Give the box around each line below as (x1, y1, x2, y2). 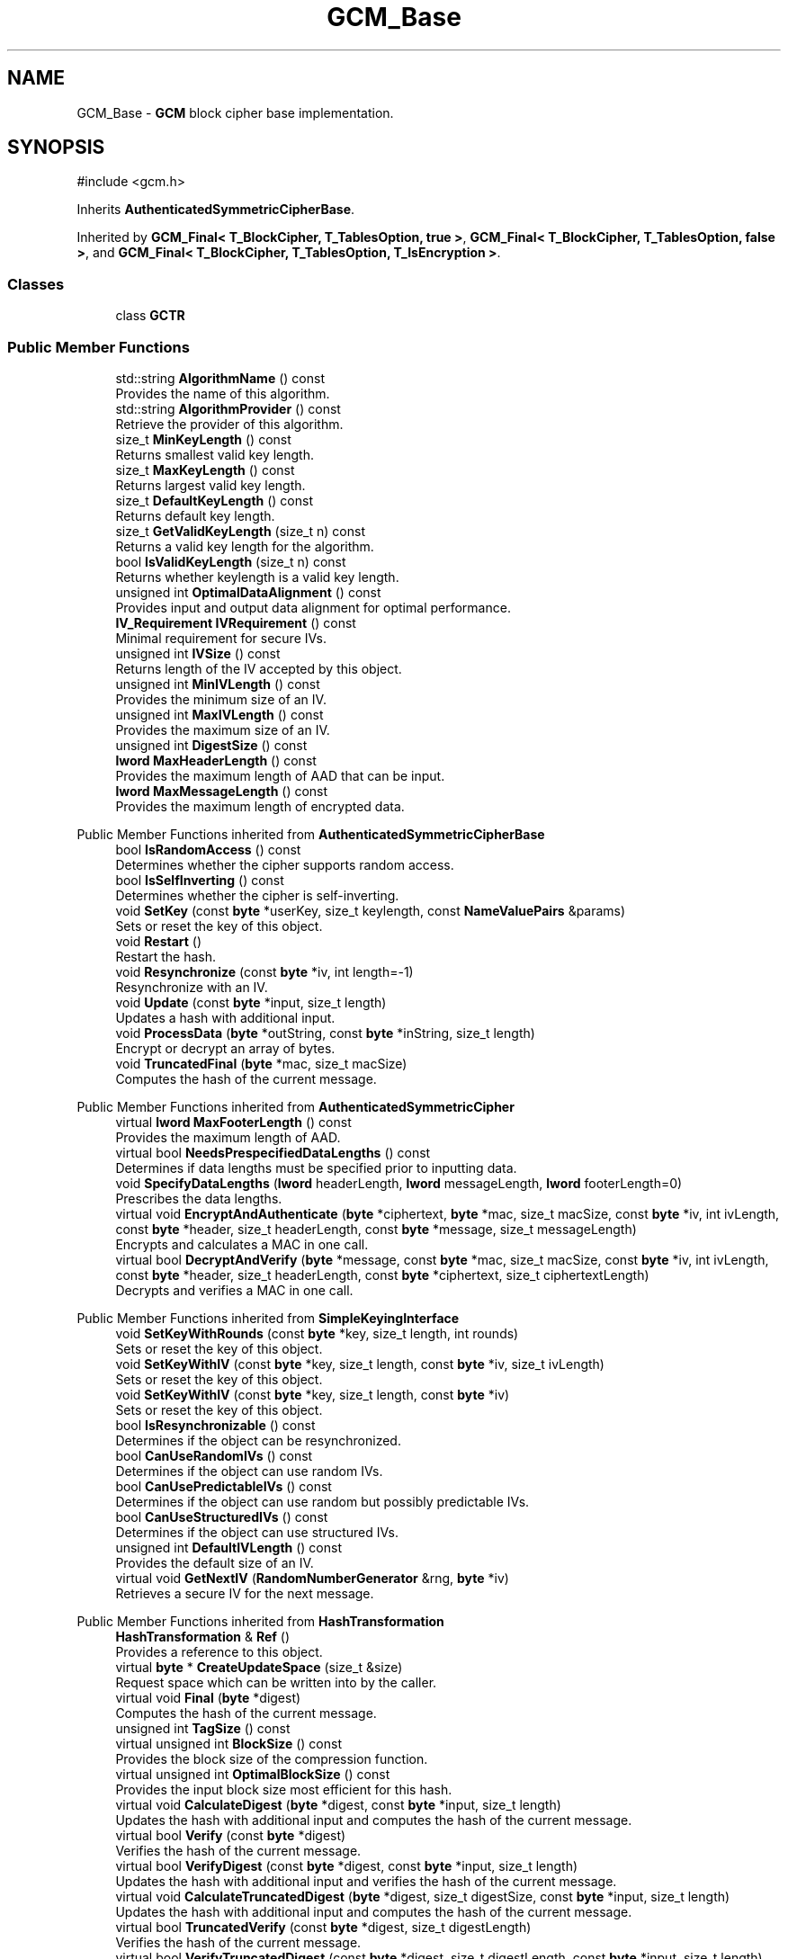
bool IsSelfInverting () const (115, 872, 284, 888)
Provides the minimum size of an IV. (115, 691, 327, 707)
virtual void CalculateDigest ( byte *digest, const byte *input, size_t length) (115, 1796, 561, 1812)
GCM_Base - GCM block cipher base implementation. (76, 104, 394, 121)
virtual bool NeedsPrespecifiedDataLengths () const (115, 1144, 431, 1160)
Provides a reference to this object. (115, 1643, 323, 1659)
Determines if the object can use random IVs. (115, 1463, 383, 1479)
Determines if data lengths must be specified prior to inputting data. (115, 1159, 517, 1176)
